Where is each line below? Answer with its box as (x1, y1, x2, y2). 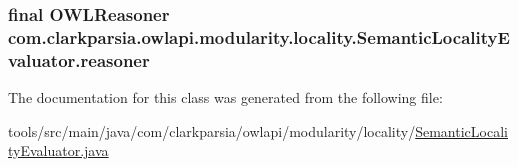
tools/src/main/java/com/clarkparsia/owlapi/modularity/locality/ (8, 120, 416, 141)
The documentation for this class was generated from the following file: (8, 87, 443, 108)
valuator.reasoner (8, 47, 150, 72)
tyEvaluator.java (8, 140, 109, 161)
